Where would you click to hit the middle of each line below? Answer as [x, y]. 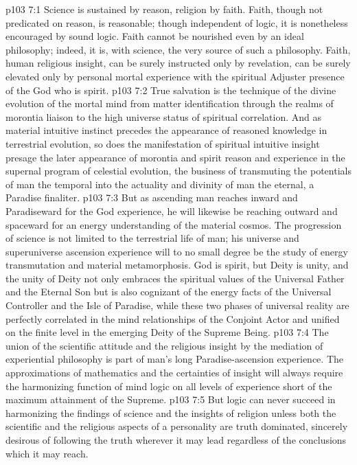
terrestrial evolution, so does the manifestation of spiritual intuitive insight [163, 143]
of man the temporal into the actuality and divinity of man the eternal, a [160, 184]
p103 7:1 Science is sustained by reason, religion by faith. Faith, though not [164, 9]
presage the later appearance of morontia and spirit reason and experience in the [175, 157]
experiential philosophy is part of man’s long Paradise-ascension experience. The [174, 359]
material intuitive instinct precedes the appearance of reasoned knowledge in [166, 130]
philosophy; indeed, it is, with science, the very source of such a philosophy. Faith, [178, 49]
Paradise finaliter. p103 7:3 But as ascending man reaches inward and [152, 197]
